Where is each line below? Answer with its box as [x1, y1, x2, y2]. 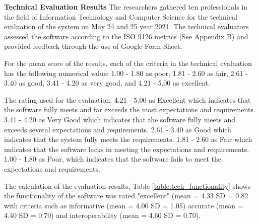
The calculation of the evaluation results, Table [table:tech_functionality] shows [4, 180, 251, 191]
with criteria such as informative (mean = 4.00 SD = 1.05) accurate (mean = [4, 200, 243, 210]
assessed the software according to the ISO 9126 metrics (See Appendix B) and [4, 31, 248, 41]
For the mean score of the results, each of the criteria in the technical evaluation [4, 57, 252, 68]
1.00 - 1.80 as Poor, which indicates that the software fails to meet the [4, 154, 222, 164]
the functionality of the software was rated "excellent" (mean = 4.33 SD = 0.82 [4, 190, 248, 201]
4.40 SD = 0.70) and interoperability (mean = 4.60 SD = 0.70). [4, 210, 201, 220]
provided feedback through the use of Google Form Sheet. [4, 41, 182, 51]
